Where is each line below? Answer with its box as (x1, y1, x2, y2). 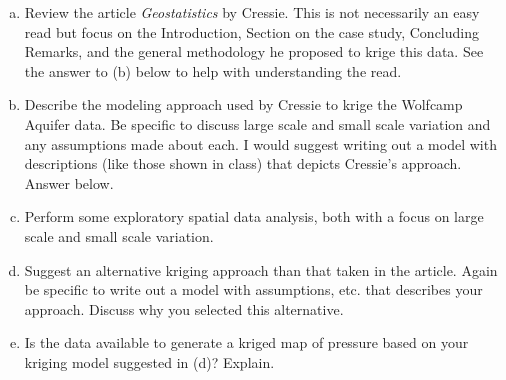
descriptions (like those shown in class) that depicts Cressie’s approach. (24, 153, 462, 174)
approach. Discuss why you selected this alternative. (24, 298, 344, 319)
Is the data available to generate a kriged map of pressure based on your (24, 332, 469, 353)
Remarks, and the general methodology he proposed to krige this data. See (24, 41, 484, 62)
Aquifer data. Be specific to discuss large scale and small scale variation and (24, 113, 491, 134)
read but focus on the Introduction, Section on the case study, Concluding (24, 21, 479, 42)
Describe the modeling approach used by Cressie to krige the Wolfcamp (24, 94, 463, 115)
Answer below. (24, 172, 114, 193)
